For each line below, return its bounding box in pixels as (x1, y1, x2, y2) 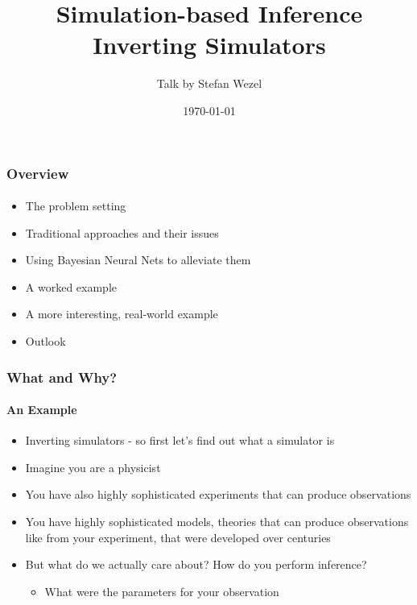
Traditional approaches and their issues (25, 224, 219, 241)
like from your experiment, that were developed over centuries (25, 528, 331, 545)
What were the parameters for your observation (44, 582, 279, 599)
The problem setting (25, 197, 126, 214)
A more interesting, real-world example (25, 305, 218, 322)
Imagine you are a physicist (25, 458, 161, 475)
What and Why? (6, 367, 118, 387)
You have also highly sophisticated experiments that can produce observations (25, 486, 411, 503)
